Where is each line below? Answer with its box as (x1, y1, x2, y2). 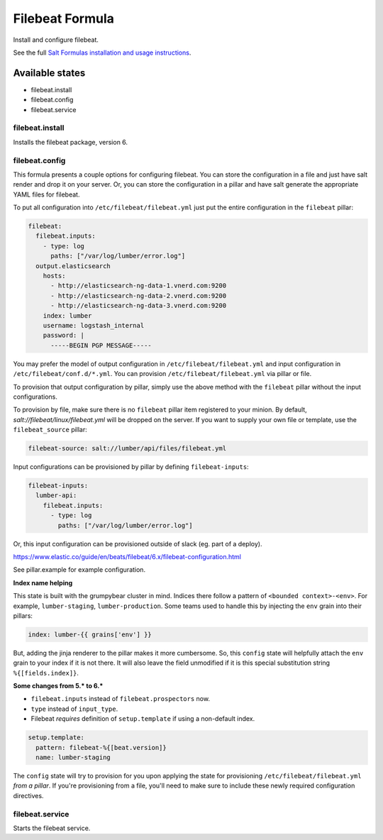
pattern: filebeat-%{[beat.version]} (35, 744, 167, 751)
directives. (13, 791, 44, 800)
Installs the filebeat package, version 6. (13, 138, 128, 146)
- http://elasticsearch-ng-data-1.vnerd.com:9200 (50, 282, 227, 290)
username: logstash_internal (43, 321, 145, 329)
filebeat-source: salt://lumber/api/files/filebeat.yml (28, 444, 227, 453)
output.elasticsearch (35, 262, 111, 270)
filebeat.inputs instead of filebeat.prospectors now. (30, 695, 211, 703)
